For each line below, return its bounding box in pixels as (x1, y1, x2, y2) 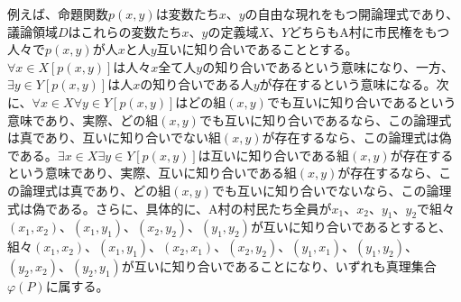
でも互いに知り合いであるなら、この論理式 (198, 110, 452, 129)
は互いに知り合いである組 (198, 145, 350, 164)
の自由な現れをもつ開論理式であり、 (244, 5, 459, 23)
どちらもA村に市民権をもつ (289, 22, 450, 41)
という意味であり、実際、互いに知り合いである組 (7, 163, 297, 182)
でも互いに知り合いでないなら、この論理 (211, 180, 452, 199)
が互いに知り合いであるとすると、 (250, 217, 452, 236)
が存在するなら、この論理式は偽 (262, 128, 452, 147)
